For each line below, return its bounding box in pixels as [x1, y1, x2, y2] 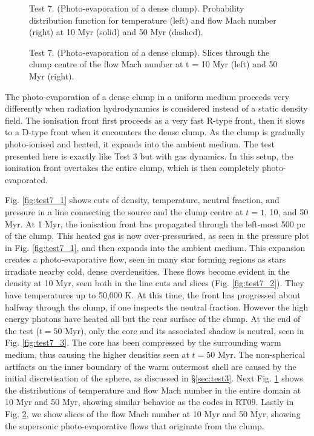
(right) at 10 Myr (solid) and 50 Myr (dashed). [29, 25, 203, 38]
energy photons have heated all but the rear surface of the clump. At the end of [5, 312, 301, 325]
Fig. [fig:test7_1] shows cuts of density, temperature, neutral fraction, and [5, 193, 280, 206]
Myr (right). [29, 69, 74, 82]
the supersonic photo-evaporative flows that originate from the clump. [5, 419, 264, 432]
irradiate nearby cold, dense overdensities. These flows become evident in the [5, 264, 290, 277]
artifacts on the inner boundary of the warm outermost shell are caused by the [5, 360, 296, 372]
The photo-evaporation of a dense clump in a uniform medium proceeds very [5, 90, 290, 102]
